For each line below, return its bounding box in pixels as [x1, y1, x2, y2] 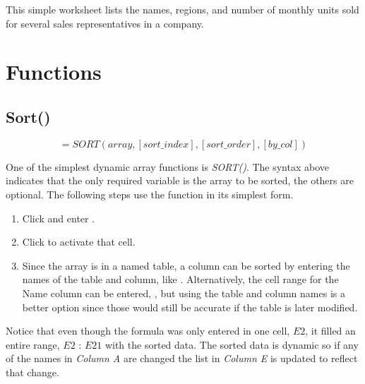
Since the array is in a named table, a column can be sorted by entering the [22, 258, 350, 272]
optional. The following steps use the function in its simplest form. [6, 186, 294, 201]
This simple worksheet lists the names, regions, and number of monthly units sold [6, 2, 359, 16]
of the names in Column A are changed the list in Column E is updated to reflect [6, 351, 358, 366]
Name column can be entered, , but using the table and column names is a [22, 285, 345, 300]
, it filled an [305, 323, 356, 338]
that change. [6, 364, 59, 379]
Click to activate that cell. [22, 234, 136, 249]
